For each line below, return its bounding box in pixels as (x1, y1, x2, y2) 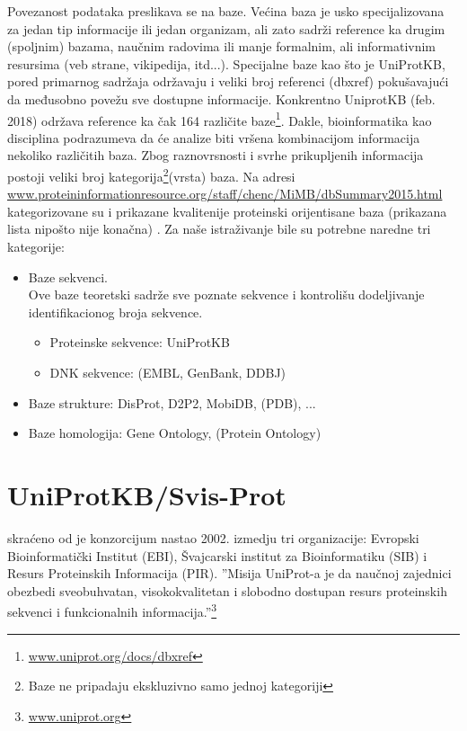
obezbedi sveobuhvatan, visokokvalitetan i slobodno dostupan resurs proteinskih (7, 581, 447, 600)
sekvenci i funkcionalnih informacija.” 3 (7, 600, 217, 620)
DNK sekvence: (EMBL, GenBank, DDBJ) (49, 363, 286, 381)
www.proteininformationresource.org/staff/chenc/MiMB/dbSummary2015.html (7, 184, 443, 203)
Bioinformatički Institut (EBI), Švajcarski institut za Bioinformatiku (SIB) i (7, 546, 427, 565)
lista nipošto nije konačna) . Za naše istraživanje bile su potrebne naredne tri (7, 219, 431, 238)
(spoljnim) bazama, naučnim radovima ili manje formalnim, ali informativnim (7, 37, 436, 56)
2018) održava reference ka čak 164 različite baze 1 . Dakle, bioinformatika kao (7, 108, 432, 129)
